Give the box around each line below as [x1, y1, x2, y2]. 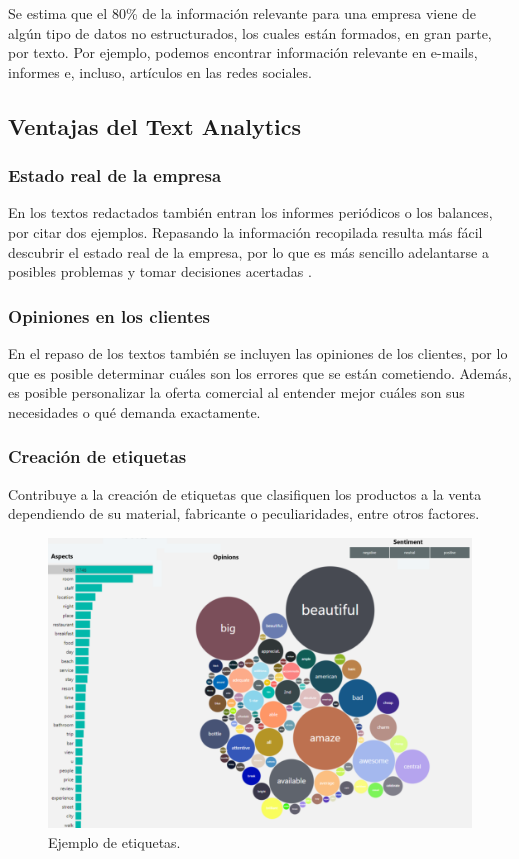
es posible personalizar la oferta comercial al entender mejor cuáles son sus [8, 382, 465, 403]
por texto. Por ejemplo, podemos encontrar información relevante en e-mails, [8, 42, 478, 63]
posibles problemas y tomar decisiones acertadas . [8, 261, 312, 282]
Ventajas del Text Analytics [8, 110, 301, 141]
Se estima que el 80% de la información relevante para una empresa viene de [8, 3, 477, 23]
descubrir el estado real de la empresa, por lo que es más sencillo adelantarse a [8, 241, 489, 262]
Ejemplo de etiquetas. [48, 832, 181, 853]
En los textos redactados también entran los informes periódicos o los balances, [8, 202, 493, 223]
